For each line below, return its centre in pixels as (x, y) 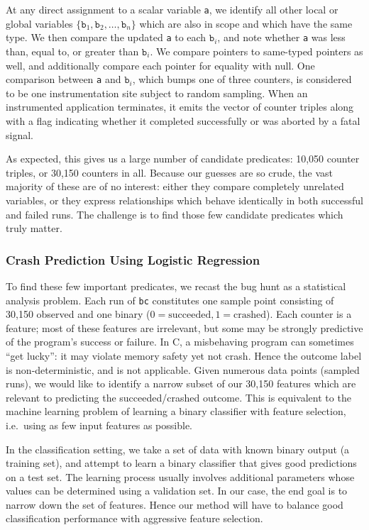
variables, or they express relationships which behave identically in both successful (184, 200)
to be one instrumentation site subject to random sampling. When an (157, 93)
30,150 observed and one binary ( (78, 314)
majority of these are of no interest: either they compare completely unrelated (175, 186)
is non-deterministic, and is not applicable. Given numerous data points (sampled (183, 369)
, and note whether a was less (281, 37)
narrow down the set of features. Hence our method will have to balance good (175, 504)
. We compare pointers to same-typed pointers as (257, 51)
